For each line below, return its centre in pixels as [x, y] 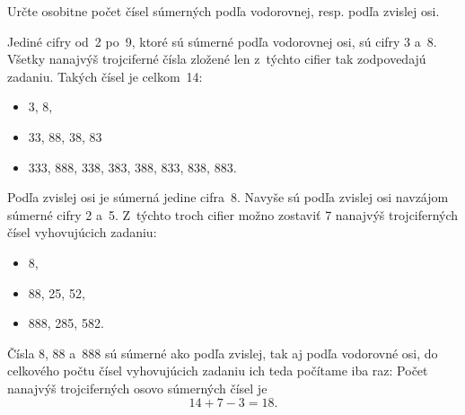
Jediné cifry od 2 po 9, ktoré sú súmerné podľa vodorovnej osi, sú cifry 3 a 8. [222, 41]
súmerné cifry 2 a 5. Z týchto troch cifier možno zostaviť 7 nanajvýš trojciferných [233, 214]
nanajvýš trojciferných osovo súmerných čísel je [137, 388]
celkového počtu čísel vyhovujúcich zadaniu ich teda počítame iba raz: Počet [218, 371]
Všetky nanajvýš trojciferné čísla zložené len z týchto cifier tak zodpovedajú [217, 59]
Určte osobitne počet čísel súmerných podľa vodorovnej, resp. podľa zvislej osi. [224, 11]
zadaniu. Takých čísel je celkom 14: [105, 76]
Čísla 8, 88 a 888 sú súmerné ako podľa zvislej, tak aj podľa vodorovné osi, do [223, 353]
